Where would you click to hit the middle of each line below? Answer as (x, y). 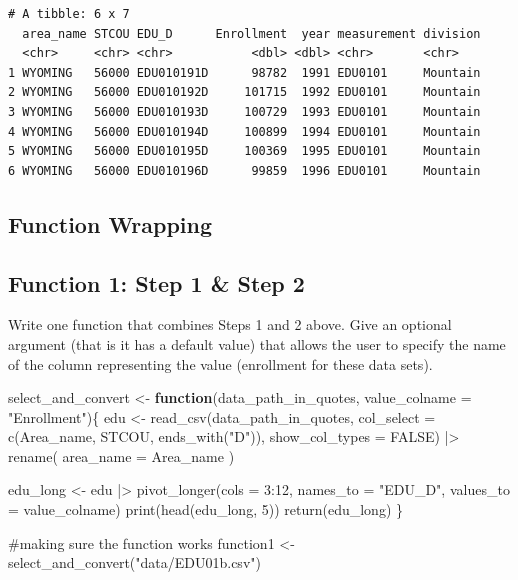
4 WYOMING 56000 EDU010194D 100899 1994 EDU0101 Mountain (244, 131)
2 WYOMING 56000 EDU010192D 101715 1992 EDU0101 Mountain (244, 92)
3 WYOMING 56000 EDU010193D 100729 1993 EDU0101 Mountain (244, 111)
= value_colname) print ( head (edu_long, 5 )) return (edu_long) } (206, 509)
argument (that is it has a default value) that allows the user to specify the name (257, 343)
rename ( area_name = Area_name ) (121, 455)
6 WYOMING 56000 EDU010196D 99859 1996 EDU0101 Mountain (244, 170)
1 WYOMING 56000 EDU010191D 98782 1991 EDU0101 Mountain (244, 72)
